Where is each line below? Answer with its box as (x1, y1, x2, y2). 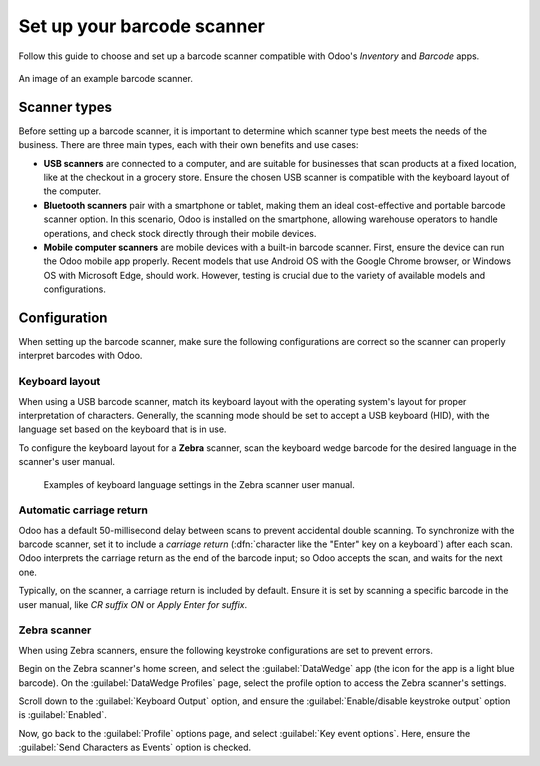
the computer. (43, 185, 102, 197)
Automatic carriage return (18, 503, 149, 517)
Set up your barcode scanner (18, 15, 265, 37)
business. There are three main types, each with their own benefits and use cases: (18, 139, 359, 151)
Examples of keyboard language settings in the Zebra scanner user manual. (43, 478, 355, 490)
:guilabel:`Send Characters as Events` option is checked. (18, 741, 252, 754)
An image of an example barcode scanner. (18, 72, 194, 84)
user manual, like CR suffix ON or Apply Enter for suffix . (18, 598, 248, 610)
